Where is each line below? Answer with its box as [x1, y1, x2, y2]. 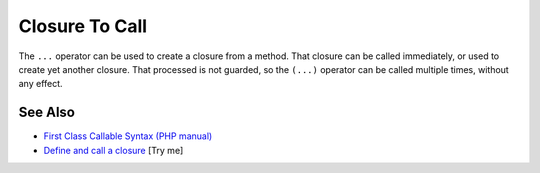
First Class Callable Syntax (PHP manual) [43, 130, 213, 142]
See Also [18, 104, 75, 121]
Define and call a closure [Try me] [43, 144, 184, 156]
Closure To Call [18, 15, 148, 37]
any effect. [18, 78, 64, 90]
